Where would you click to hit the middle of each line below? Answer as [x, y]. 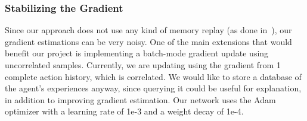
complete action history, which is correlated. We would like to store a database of [153, 76]
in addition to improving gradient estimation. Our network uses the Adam [140, 99]
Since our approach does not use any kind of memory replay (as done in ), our [148, 30]
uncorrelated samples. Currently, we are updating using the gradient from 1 [143, 65]
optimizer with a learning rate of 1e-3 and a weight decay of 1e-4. [124, 111]
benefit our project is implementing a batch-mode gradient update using [137, 53]
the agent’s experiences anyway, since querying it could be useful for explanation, [153, 88]
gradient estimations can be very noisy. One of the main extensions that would [148, 41]
